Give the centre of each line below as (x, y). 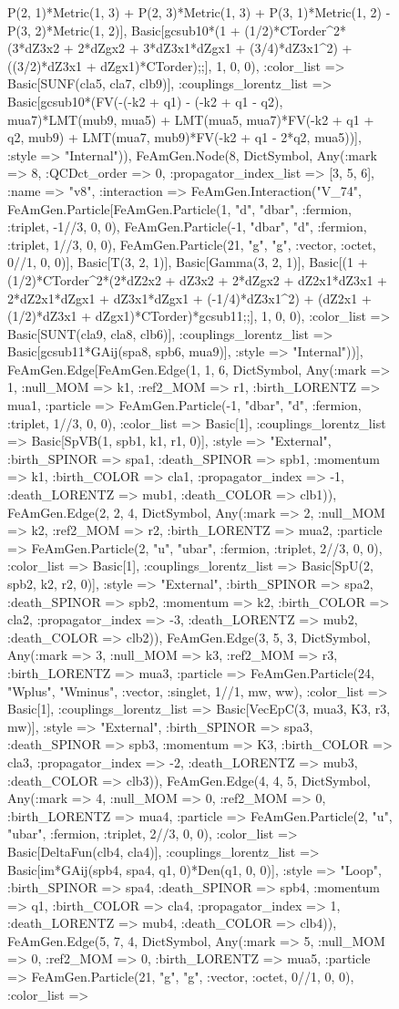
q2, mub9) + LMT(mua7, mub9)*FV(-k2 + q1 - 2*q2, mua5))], (184, 137)
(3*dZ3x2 (34, 48)
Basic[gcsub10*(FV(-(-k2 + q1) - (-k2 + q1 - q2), (145, 101)
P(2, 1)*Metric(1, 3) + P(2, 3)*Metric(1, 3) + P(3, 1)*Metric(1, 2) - (199, 12)
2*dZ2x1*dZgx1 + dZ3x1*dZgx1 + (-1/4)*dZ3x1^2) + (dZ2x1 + (189, 298)
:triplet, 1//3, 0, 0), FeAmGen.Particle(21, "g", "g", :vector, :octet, (192, 244)
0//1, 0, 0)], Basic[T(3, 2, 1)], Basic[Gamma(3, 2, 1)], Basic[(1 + (188, 262)
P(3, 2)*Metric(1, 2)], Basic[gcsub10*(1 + (124, 30)
